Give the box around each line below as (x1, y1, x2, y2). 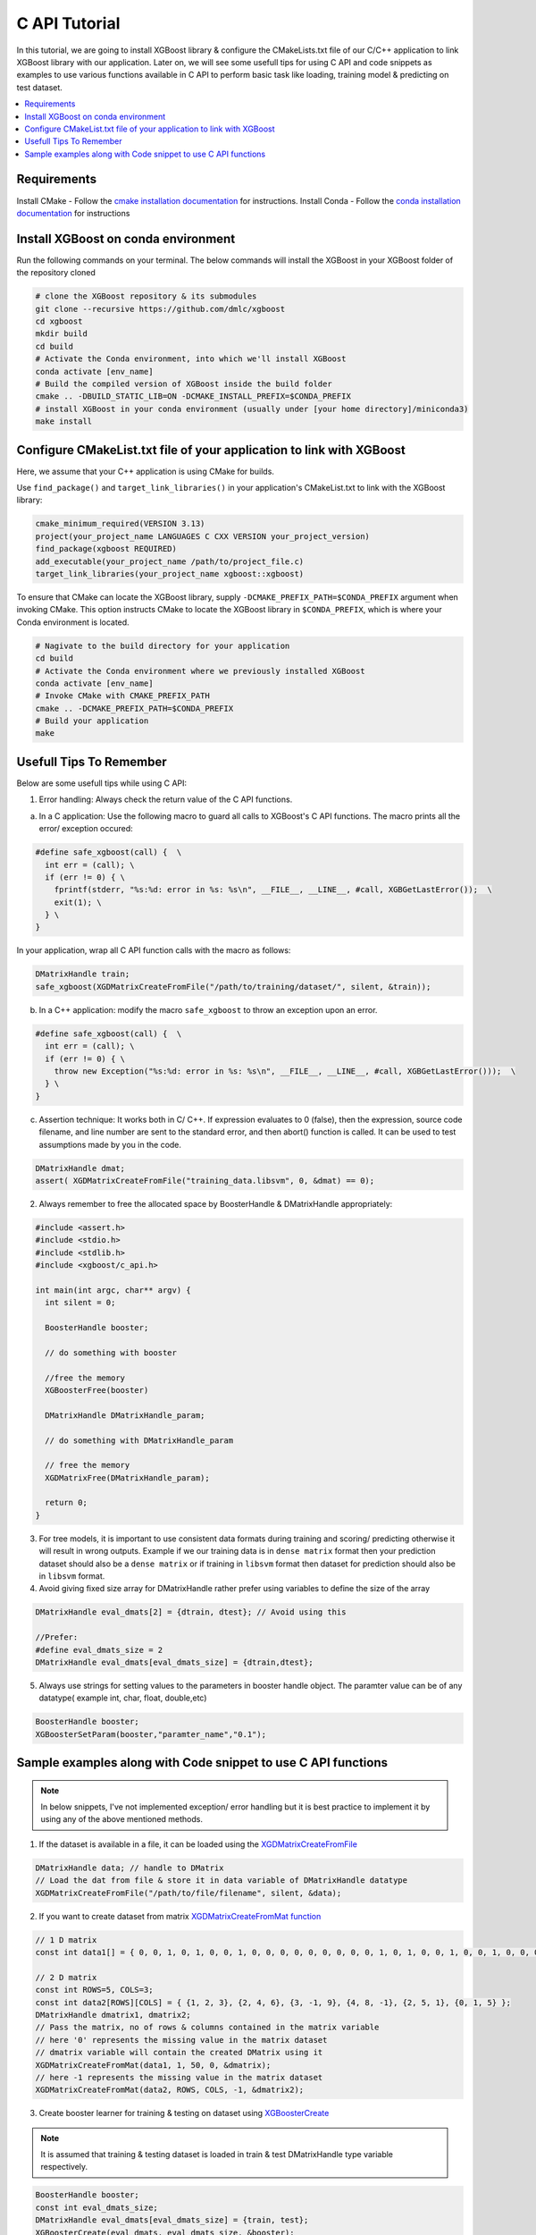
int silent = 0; (45, 1297, 116, 1308)
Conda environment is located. (16, 617, 130, 628)
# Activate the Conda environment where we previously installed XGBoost (35, 666, 365, 676)
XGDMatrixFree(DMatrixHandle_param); (45, 1472, 210, 1483)
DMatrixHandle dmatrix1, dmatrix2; (35, 2010, 191, 2020)
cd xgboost (35, 316, 83, 326)
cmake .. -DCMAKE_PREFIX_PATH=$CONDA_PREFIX (35, 703, 234, 713)
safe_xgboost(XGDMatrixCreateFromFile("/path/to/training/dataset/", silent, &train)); (35, 982, 431, 991)
